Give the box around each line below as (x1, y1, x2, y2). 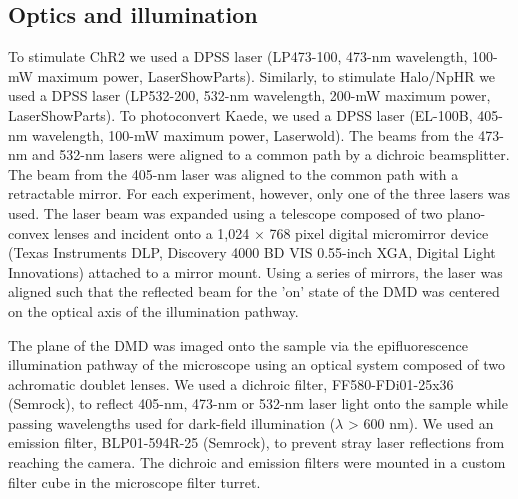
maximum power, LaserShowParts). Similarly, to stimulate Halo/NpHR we (37, 65, 496, 86)
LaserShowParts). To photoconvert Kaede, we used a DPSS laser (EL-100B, (8, 104, 473, 125)
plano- (447, 202, 486, 223)
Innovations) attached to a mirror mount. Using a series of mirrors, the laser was (8, 261, 503, 282)
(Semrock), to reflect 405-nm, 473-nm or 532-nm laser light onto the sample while (8, 393, 508, 414)
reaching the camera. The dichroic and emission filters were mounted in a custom (8, 452, 506, 473)
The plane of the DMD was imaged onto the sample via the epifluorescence (8, 334, 468, 355)
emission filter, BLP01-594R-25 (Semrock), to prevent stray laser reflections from (8, 432, 505, 453)
